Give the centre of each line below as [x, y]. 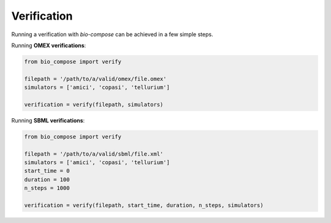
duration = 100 [47, 180]
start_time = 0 [47, 171]
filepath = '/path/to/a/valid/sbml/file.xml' [94, 154]
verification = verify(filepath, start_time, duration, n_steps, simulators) [144, 205]
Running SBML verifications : [48, 120]
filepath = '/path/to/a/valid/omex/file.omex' [95, 79]
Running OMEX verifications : [49, 45]
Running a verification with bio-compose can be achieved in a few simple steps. [112, 34]
